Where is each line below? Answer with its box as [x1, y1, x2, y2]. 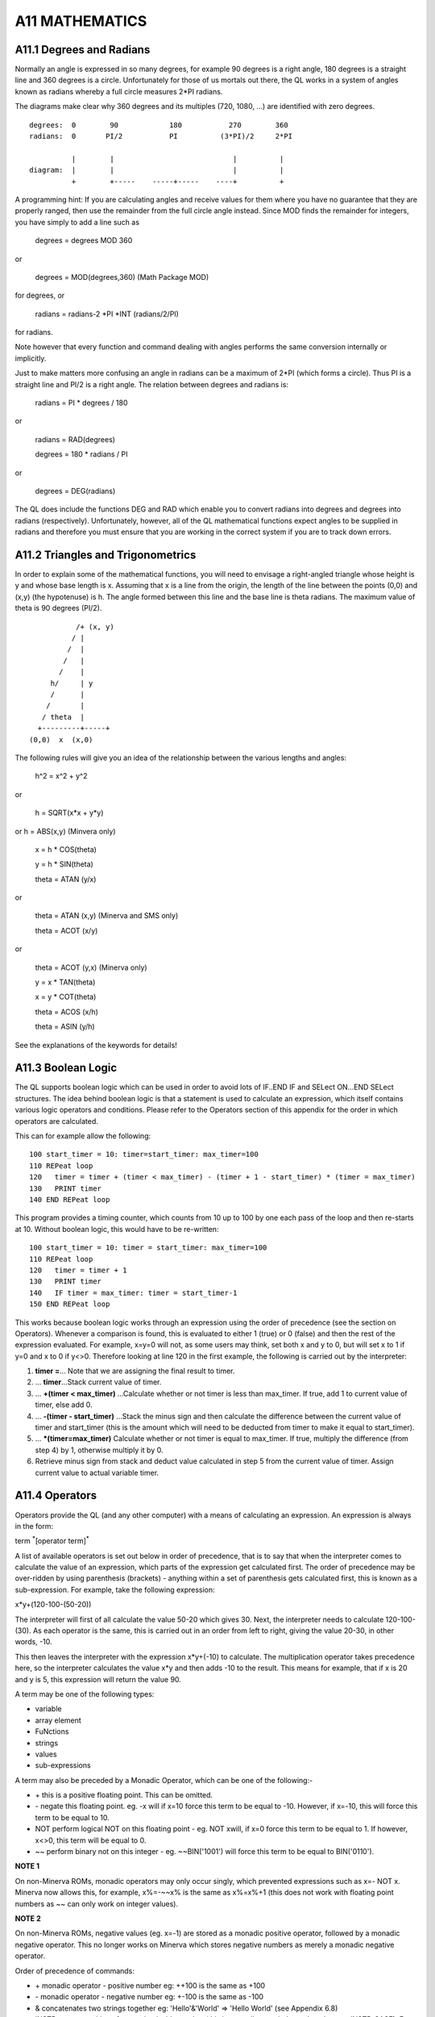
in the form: [14, 1521, 54, 1530]
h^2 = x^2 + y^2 [35, 771, 88, 781]
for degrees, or [14, 290, 65, 300]
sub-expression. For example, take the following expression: [14, 1585, 215, 1594]
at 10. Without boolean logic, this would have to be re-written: [14, 1224, 219, 1234]
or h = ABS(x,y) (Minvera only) [14, 826, 116, 836]
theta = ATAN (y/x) [35, 874, 97, 883]
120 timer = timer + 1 [29, 1265, 127, 1275]
